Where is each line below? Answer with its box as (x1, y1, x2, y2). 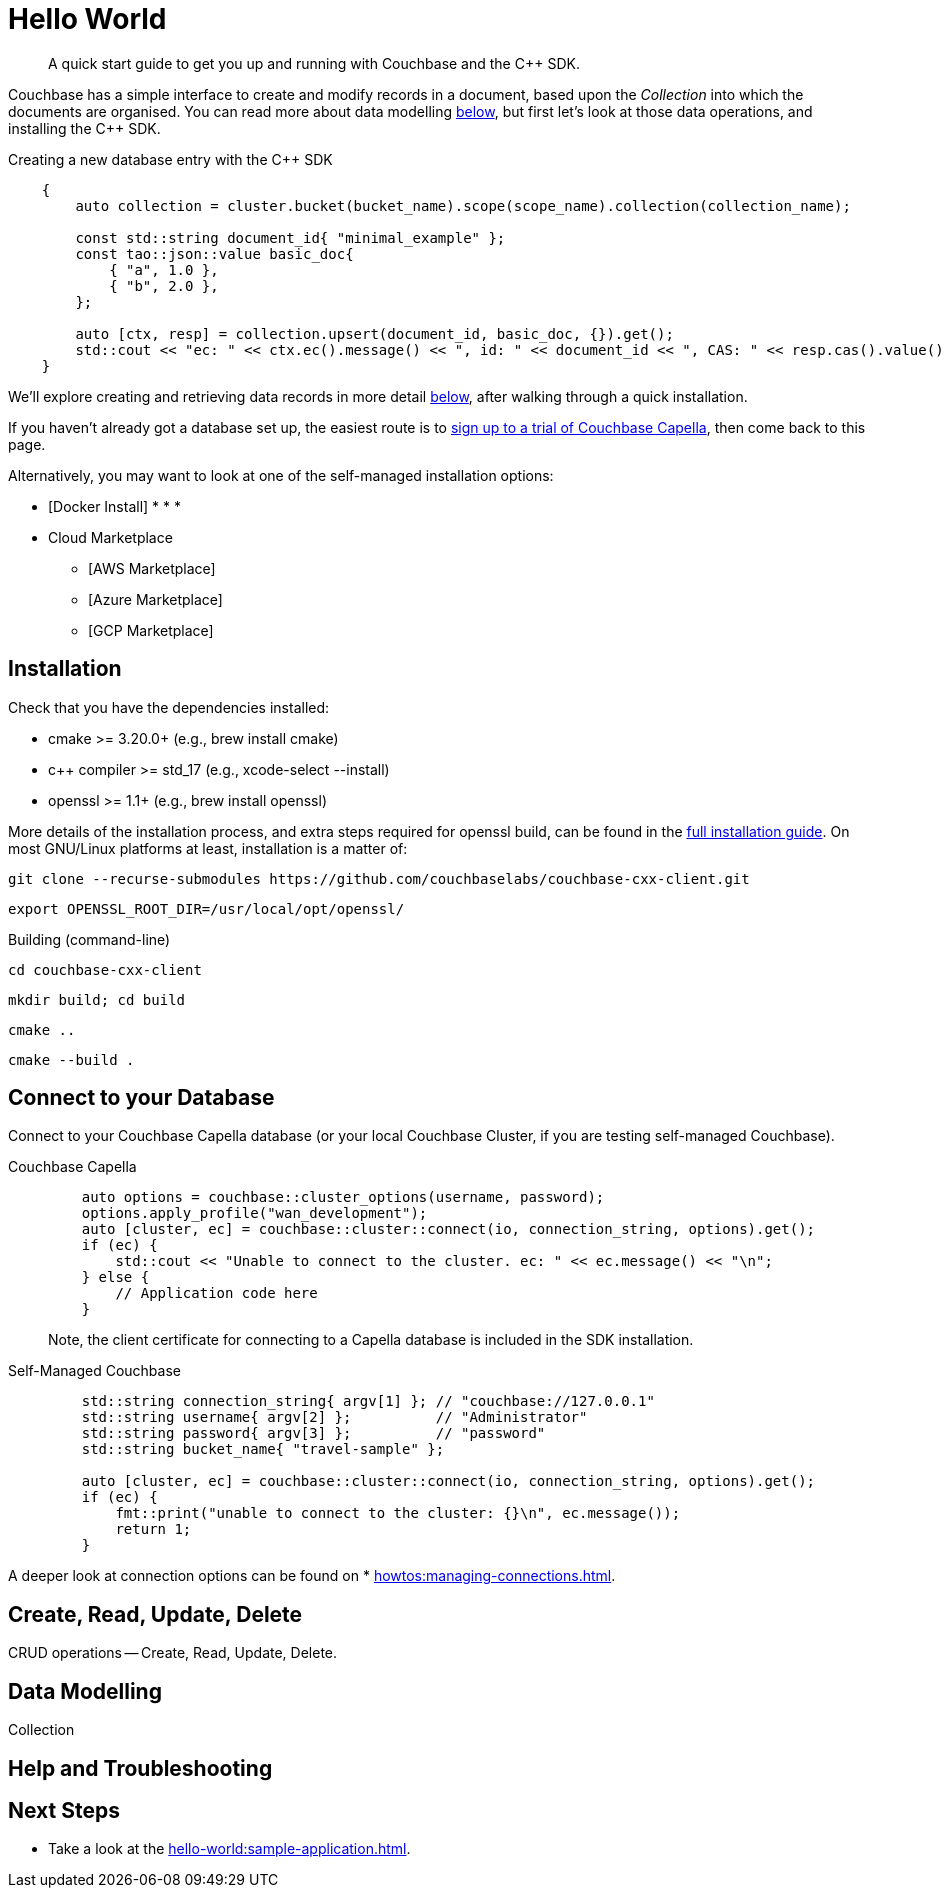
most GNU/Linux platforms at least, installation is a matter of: (8, 839, 408, 857)
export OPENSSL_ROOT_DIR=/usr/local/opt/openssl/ (8, 900, 405, 917)
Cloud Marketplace (48, 528, 173, 546)
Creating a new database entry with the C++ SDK (8, 150, 333, 168)
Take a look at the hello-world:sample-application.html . (48, 1840, 411, 1858)
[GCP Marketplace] (88, 621, 214, 639)
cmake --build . (8, 1051, 135, 1068)
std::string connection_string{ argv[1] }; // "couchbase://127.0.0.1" (81, 1393, 655, 1410)
